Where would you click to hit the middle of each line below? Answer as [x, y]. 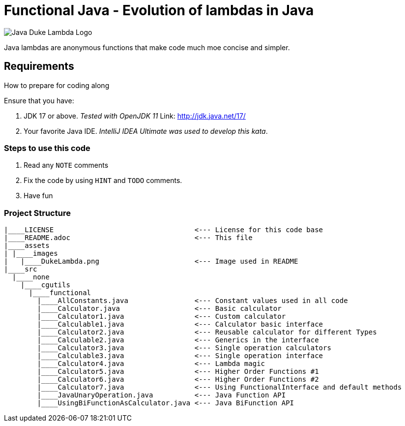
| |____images [31, 254]
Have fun [38, 196]
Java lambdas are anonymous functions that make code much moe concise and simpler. [147, 47]
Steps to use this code [47, 148]
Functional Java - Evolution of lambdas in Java [159, 10]
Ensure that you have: [39, 100]
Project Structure [37, 213]
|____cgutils [45, 285]
